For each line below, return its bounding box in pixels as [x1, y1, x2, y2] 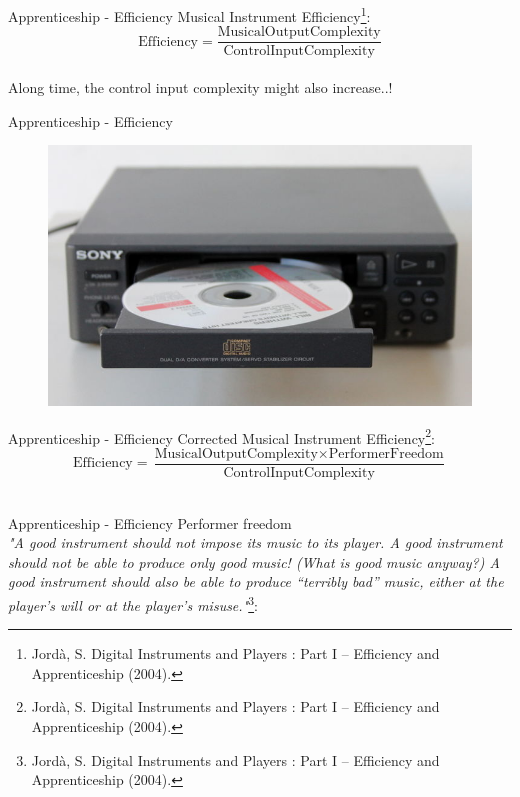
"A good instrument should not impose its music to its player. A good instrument [8, 532, 503, 553]
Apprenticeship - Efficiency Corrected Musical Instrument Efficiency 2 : [8, 424, 436, 448]
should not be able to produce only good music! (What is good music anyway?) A [8, 551, 500, 572]
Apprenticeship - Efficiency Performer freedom [8, 512, 292, 533]
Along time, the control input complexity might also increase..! [8, 76, 393, 97]
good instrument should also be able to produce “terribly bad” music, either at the [8, 571, 504, 592]
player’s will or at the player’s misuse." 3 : [8, 592, 258, 615]
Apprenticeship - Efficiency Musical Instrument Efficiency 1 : [8, 3, 371, 26]
